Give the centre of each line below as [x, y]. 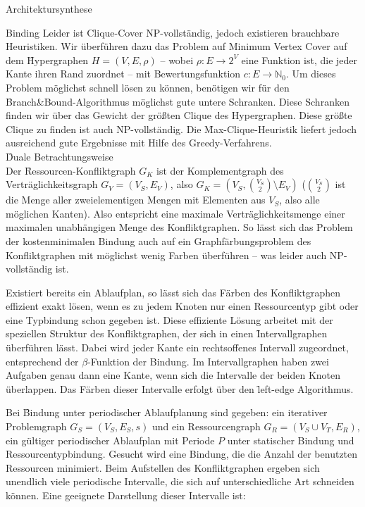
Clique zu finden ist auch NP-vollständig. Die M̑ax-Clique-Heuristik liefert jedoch [181, 129]
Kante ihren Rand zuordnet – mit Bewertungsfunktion [123, 74]
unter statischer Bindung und [291, 440]
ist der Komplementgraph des [220, 170]
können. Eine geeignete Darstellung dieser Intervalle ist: [126, 495]
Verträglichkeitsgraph [52, 184]
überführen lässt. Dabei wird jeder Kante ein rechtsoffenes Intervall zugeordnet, [177, 348]
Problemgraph [36, 426]
